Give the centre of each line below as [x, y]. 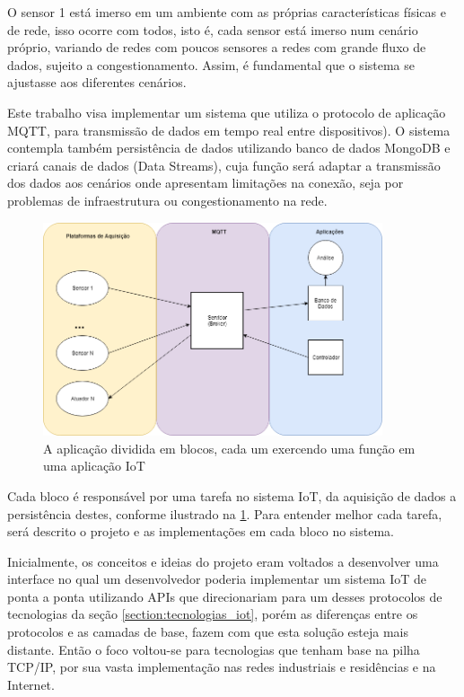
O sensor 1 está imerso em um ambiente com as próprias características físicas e [227, 12]
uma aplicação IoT [94, 466]
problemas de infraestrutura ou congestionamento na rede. [167, 200]
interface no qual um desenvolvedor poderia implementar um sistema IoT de [217, 579]
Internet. [31, 684]
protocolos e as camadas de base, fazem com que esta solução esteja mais [208, 632]
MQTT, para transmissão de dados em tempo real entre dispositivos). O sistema [229, 130]
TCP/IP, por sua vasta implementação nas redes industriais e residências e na [222, 667]
